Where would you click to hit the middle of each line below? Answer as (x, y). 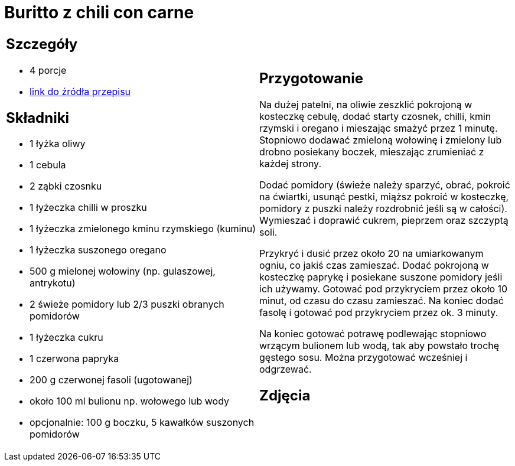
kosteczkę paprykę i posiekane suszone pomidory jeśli (381, 277)
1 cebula (48, 165)
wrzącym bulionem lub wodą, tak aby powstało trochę (379, 345)
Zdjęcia (285, 395)
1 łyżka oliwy (58, 144)
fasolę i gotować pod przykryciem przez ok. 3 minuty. (379, 312)
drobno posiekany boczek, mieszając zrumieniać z (372, 151)
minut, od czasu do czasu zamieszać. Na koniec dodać (382, 300)
